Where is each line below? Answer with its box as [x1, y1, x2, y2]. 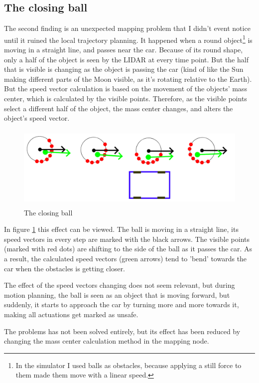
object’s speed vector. [4, 113, 70, 123]
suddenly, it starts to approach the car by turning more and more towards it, [4, 299, 239, 310]
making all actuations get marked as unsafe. [4, 309, 138, 319]
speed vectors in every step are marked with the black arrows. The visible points [4, 233, 250, 244]
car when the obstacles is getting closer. [4, 263, 126, 273]
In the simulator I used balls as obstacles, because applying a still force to [15, 360, 242, 370]
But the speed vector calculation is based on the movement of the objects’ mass [4, 83, 247, 94]
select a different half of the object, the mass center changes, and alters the [4, 103, 233, 113]
